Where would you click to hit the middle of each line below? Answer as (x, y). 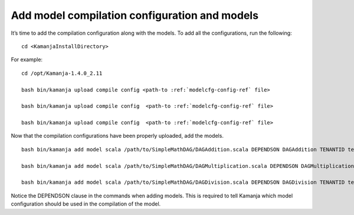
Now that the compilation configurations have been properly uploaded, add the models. (117, 136)
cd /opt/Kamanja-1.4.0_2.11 (62, 73)
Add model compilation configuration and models (135, 15)
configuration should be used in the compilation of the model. (86, 204)
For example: (27, 59)
